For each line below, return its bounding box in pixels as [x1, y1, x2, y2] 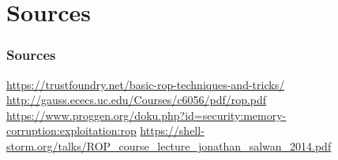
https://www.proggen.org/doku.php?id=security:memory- [6, 106, 287, 123]
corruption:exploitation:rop [6, 122, 137, 139]
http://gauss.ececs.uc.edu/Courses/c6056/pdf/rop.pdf [6, 91, 267, 108]
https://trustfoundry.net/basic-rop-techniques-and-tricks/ [6, 76, 285, 92]
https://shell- [140, 122, 205, 139]
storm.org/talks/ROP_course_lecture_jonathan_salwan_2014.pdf [6, 137, 332, 154]
